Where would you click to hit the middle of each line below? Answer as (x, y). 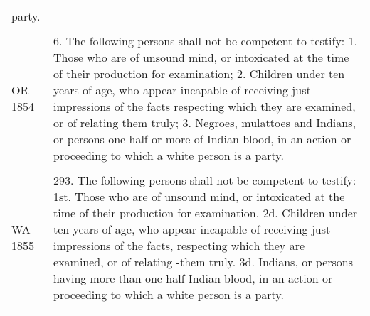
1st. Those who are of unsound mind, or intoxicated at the (199, 196)
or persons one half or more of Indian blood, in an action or (202, 139)
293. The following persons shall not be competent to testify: (205, 180)
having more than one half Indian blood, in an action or (193, 278)
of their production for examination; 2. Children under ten (199, 73)
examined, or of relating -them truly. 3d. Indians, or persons (203, 262)
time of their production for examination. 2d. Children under (206, 213)
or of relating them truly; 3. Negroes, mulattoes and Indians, (205, 122)
